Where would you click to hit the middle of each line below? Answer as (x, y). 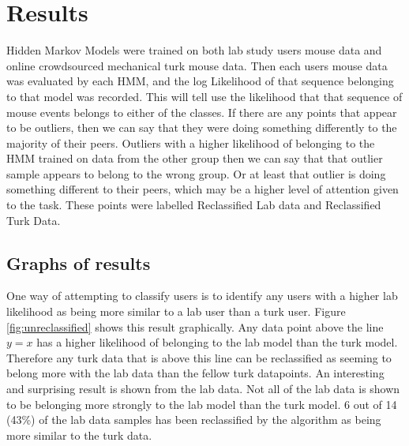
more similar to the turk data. (79, 435)
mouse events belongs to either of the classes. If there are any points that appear (202, 112)
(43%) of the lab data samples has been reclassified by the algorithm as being (194, 420)
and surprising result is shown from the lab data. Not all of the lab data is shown (203, 389)
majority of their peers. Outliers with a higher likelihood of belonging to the (191, 142)
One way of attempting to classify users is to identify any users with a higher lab (202, 296)
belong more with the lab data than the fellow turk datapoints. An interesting (195, 373)
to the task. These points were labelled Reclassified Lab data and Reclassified (194, 205)
